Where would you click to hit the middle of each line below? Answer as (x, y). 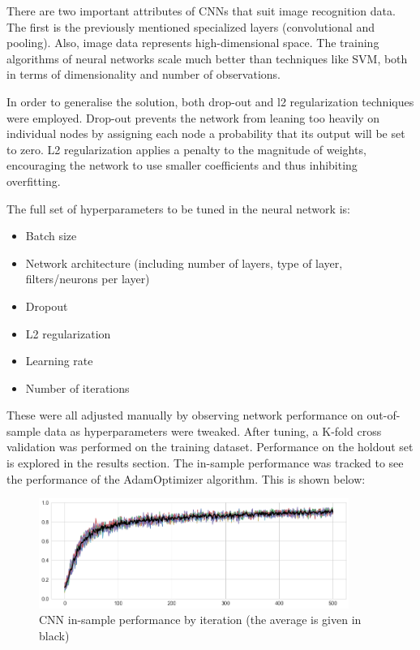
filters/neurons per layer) (88, 279)
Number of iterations (77, 387)
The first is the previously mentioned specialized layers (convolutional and (191, 26)
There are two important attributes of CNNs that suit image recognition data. (201, 11)
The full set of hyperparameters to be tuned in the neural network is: (178, 208)
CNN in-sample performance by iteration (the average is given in (200, 620)
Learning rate (59, 361)
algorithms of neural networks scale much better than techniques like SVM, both (207, 58)
